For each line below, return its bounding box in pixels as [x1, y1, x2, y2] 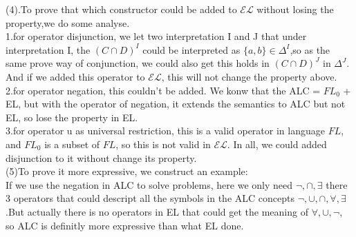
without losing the [256, 2, 334, 16]
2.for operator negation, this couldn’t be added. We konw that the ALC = [6, 83, 321, 97]
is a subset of [44, 136, 100, 151]
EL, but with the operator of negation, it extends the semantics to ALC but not [6, 96, 346, 111]
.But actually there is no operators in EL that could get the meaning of [6, 204, 308, 218]
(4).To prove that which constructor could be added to [6, 2, 237, 16]
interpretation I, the [6, 42, 91, 56]
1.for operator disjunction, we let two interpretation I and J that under [6, 29, 307, 43]
